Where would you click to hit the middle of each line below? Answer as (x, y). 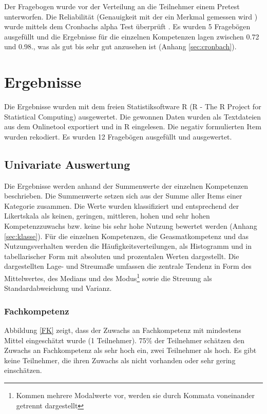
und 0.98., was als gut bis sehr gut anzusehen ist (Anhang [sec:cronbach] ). (120, 46)
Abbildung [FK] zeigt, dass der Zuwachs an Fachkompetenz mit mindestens (123, 330)
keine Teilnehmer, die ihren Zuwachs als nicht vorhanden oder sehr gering (120, 360)
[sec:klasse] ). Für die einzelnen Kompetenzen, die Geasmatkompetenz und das (126, 236)
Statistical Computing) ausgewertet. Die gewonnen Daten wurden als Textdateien (133, 116)
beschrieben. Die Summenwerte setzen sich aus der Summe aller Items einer (123, 196)
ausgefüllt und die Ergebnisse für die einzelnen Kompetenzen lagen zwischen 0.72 (132, 36)
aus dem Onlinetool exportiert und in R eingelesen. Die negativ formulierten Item (133, 126)
